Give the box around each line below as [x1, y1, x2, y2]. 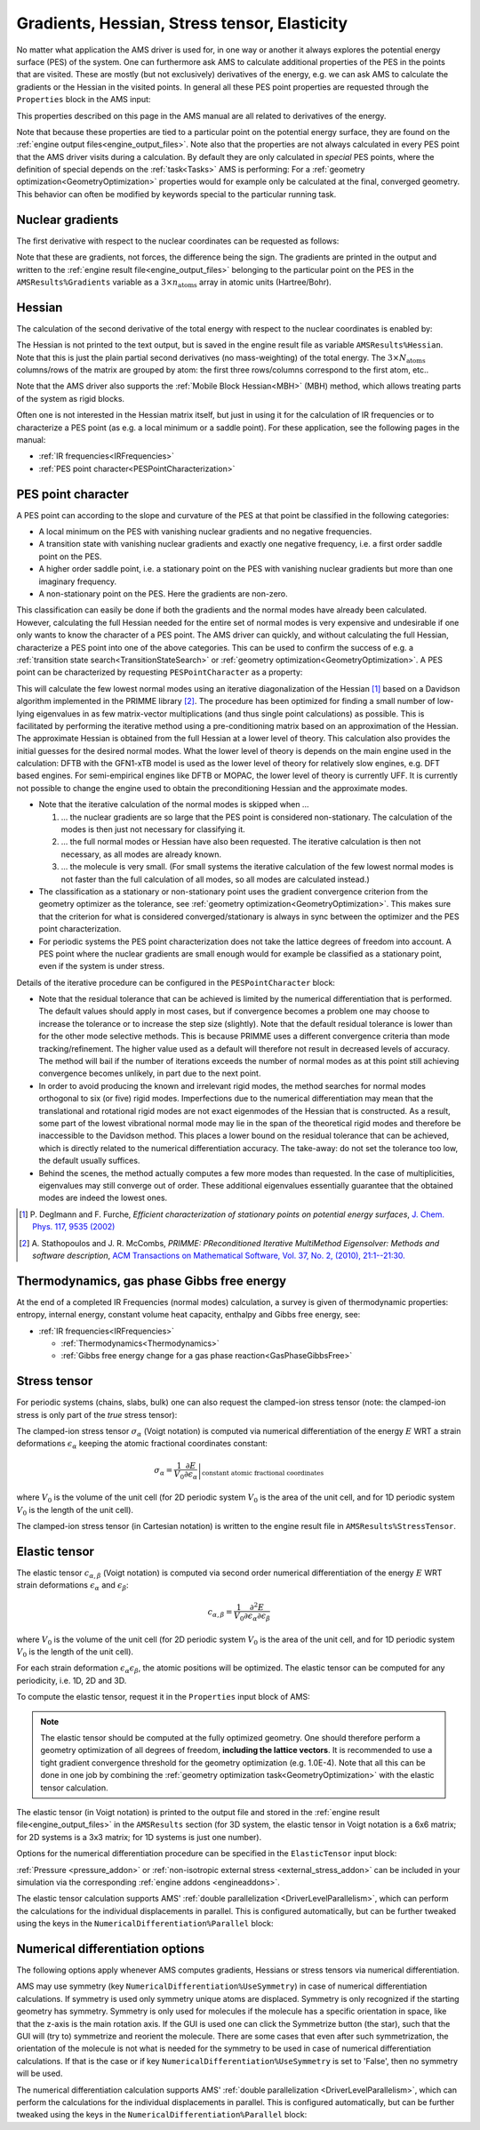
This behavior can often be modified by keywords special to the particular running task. [16, 188, 337, 199]
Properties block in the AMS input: [16, 94, 151, 105]
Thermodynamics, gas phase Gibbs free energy [16, 1273, 287, 1288]
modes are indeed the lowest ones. [38, 1192, 168, 1204]
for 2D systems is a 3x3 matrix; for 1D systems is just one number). [16, 1831, 262, 1842]
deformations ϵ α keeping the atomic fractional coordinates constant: [16, 1438, 268, 1451]
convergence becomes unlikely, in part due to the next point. [38, 1068, 261, 1079]
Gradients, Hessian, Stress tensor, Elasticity [16, 13, 348, 33]
